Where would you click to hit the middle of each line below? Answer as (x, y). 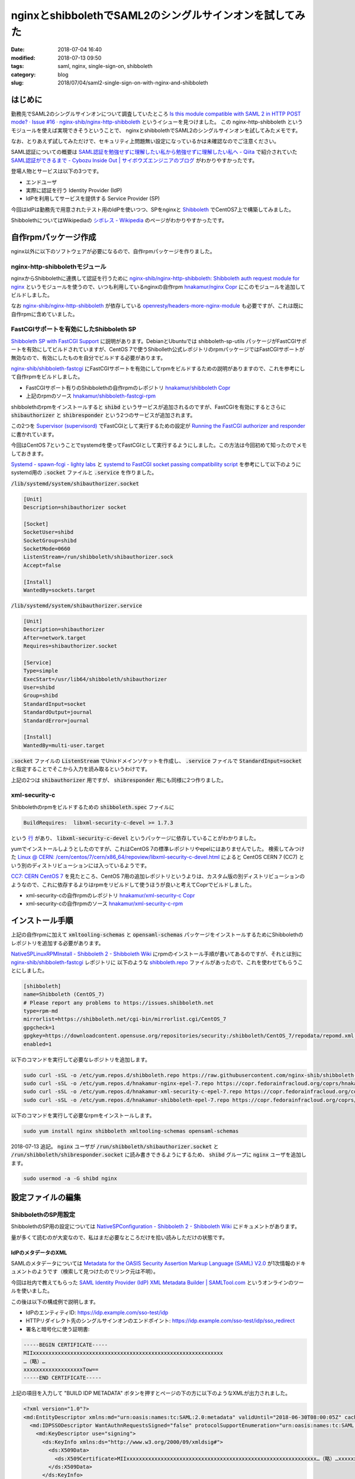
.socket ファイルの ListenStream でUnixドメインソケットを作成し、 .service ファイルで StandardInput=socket (156, 761)
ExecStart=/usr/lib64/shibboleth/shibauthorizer (95, 679)
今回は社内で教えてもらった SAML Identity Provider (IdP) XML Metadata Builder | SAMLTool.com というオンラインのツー (157, 1282)
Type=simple (41, 671)
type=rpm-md (41, 1011)
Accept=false (42, 565)
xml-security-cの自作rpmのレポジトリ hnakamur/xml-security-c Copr (110, 896)
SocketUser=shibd (49, 532)
